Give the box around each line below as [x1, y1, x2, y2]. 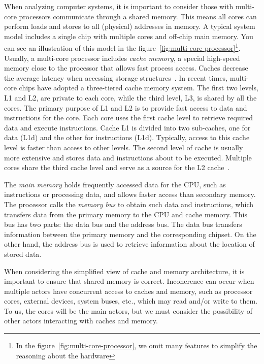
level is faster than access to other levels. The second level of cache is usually [4, 142, 243, 152]
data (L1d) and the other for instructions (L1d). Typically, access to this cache [4, 132, 250, 143]
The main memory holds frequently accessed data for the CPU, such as [4, 179, 226, 189]
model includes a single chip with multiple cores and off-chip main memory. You [4, 30, 253, 41]
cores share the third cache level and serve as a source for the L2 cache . [4, 162, 230, 173]
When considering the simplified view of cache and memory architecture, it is [4, 266, 245, 276]
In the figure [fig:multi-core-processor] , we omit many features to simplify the [16, 340, 257, 351]
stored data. [4, 248, 42, 259]
